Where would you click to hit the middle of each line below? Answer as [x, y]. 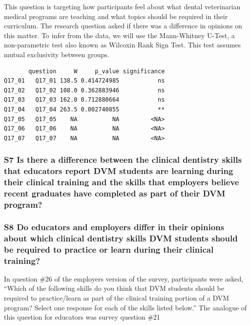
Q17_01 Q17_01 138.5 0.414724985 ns [84, 81]
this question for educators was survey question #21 [82, 317]
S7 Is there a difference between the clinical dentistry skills [123, 160]
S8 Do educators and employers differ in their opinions [114, 227]
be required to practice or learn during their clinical [109, 249]
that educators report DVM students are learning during [119, 171]
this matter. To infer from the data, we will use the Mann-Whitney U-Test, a [119, 35]
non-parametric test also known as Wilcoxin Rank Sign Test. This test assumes [123, 45]
